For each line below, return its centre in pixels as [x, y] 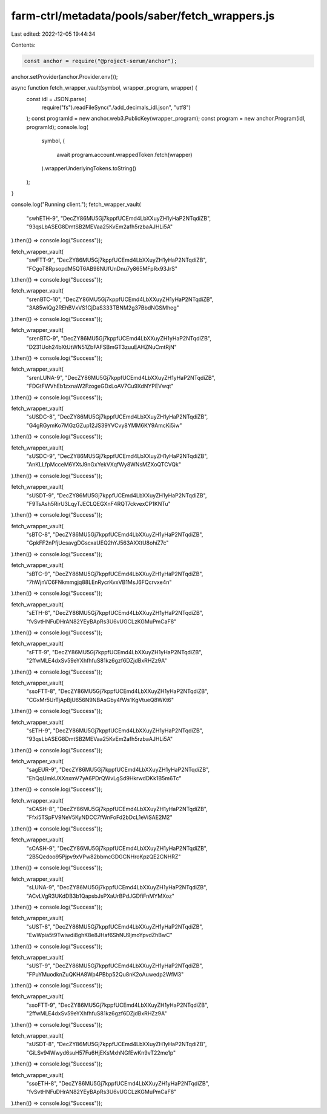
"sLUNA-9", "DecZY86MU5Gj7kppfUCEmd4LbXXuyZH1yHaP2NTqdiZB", [117, 887]
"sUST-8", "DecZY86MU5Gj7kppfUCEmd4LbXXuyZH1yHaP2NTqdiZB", [115, 926]
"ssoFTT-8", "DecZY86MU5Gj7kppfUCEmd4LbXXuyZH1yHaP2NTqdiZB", [117, 691]
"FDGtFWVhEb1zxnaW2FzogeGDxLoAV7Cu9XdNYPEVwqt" [100, 386]
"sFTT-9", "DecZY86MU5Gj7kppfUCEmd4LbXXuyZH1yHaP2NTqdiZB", [114, 652]
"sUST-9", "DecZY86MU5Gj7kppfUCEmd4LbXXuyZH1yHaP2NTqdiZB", [115, 966]
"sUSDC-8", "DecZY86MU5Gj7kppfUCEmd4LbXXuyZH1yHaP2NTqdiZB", [117, 417]
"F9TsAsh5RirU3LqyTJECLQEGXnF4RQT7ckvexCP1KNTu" [98, 503]
